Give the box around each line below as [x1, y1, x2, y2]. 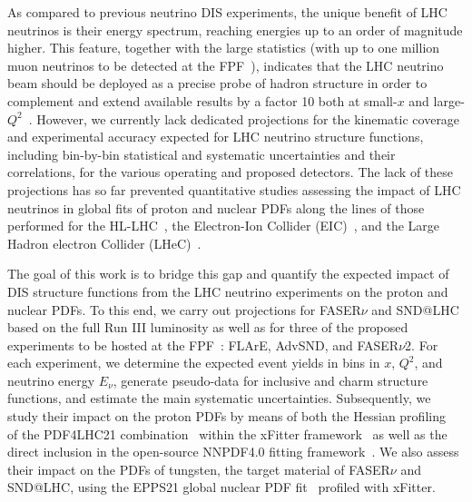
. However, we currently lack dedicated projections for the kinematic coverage [28, 109, 460, 128]
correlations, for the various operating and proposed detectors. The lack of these [7, 162, 454, 182]
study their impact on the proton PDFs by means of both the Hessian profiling [7, 407, 446, 426]
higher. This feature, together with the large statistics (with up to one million [7, 38, 440, 57]
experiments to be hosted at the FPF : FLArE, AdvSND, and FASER [7, 335, 399, 354]
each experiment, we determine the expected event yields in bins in [7, 353, 380, 372]
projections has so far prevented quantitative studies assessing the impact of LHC [7, 180, 461, 199]
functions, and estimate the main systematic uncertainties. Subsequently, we [7, 389, 431, 408]
